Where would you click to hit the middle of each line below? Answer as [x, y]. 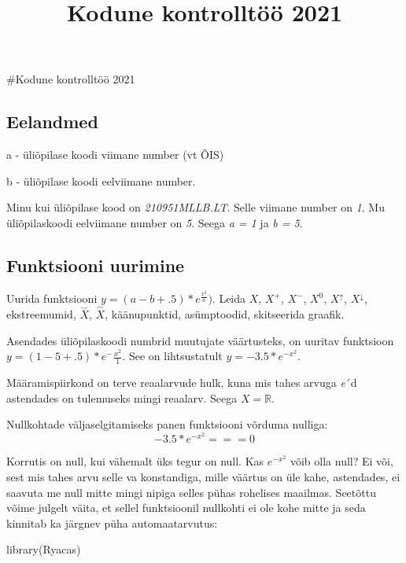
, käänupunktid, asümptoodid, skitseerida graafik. [225, 314]
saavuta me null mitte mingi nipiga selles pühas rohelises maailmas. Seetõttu [191, 492]
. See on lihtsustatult [172, 356]
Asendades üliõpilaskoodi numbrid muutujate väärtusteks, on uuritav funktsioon [200, 340]
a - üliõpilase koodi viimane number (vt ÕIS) [115, 155]
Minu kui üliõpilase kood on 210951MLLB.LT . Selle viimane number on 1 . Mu [196, 207]
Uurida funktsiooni [52, 298]
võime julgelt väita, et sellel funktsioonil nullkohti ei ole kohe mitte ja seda [186, 508]
